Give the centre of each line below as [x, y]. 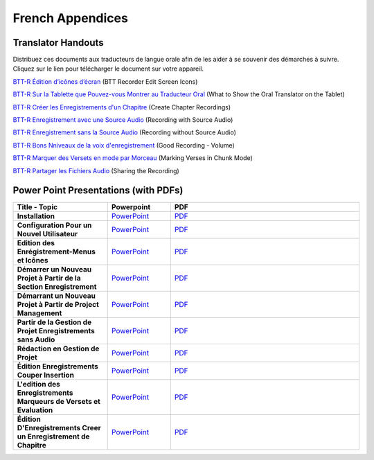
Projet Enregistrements [56, 331]
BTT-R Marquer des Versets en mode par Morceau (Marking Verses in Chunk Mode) [133, 158]
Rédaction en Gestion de [58, 348]
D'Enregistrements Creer [59, 428]
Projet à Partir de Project [58, 305]
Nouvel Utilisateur [47, 234]
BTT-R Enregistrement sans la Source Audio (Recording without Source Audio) [125, 132]
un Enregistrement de [53, 436]
